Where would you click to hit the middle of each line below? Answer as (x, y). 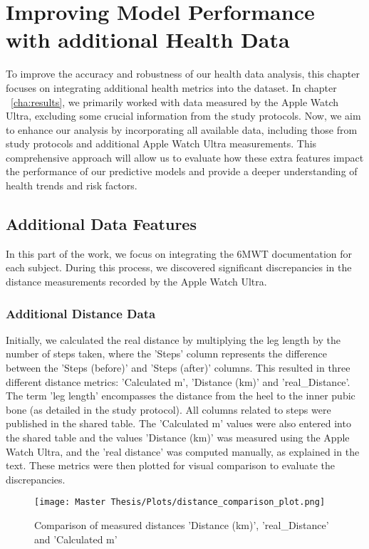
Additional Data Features (101, 224)
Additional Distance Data (81, 313)
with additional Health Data (148, 40)
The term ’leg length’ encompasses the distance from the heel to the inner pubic (181, 396)
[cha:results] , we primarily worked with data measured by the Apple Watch (175, 101)
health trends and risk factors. (72, 185)
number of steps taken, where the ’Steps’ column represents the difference (166, 354)
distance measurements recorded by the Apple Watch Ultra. (136, 282)
